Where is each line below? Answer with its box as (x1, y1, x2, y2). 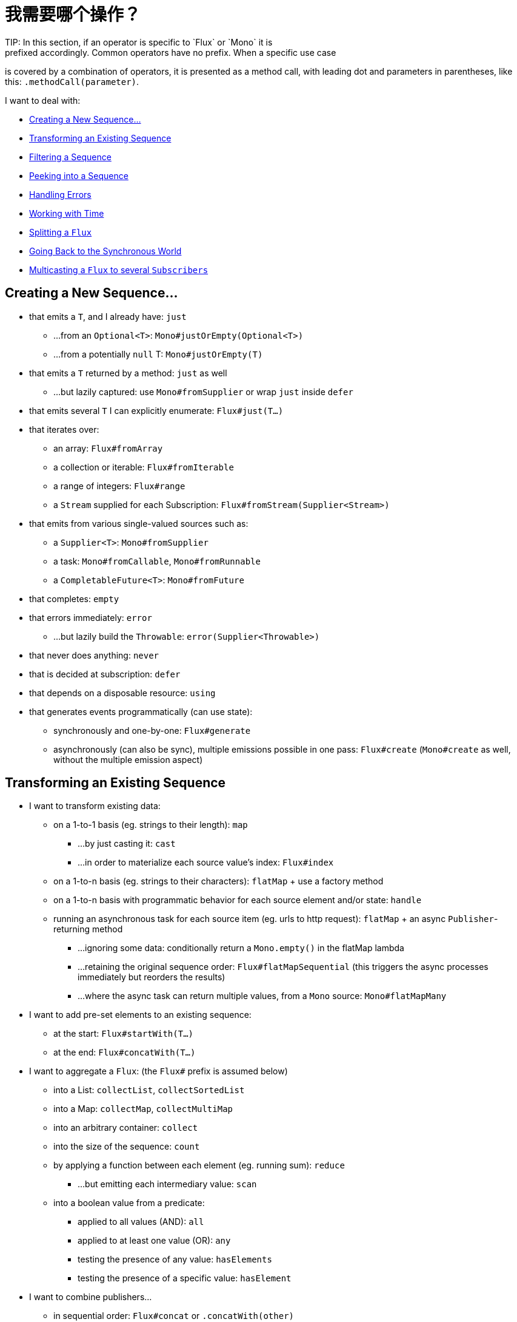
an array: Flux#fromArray (53, 442, 163, 453)
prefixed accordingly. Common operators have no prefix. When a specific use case (5, 47, 336, 58)
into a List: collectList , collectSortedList (53, 1085, 245, 1096)
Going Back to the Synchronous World (29, 245, 182, 256)
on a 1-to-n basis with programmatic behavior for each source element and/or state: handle (53, 895, 422, 906)
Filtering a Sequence (29, 151, 112, 162)
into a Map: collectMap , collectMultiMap (53, 1103, 233, 1114)
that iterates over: (29, 424, 99, 435)
